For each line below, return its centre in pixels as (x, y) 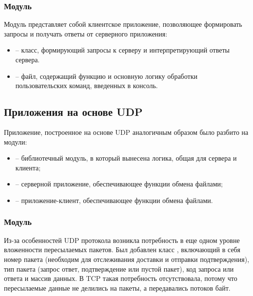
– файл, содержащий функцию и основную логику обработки (106, 76)
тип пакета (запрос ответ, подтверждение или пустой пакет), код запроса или (119, 268)
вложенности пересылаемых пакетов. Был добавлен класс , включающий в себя (122, 250)
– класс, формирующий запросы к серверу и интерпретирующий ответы (123, 50)
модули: (16, 141)
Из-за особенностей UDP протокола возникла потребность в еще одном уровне (122, 240)
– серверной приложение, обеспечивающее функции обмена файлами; (119, 184)
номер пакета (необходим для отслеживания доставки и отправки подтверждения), (127, 259)
